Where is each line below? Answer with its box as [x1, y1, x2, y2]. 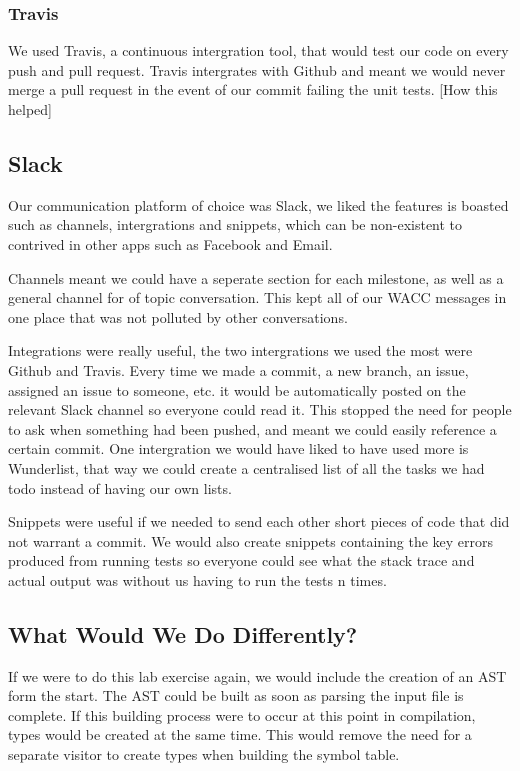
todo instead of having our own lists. [8, 477, 232, 498]
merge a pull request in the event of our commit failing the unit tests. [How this [8, 79, 498, 100]
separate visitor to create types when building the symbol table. [8, 744, 400, 765]
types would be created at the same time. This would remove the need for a [8, 724, 472, 745]
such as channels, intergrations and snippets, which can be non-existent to [8, 214, 463, 235]
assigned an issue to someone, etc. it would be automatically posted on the [8, 379, 466, 400]
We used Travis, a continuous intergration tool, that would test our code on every [8, 40, 509, 61]
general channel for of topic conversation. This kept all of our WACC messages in [8, 287, 507, 308]
